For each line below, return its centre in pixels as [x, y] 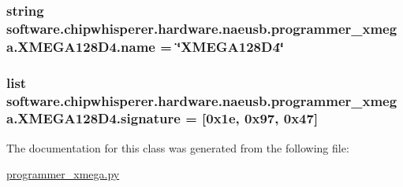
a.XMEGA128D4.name [81, 46]
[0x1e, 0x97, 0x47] [260, 118]
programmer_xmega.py [63, 174]
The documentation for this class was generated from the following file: [178, 147]
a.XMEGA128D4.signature [93, 118]
